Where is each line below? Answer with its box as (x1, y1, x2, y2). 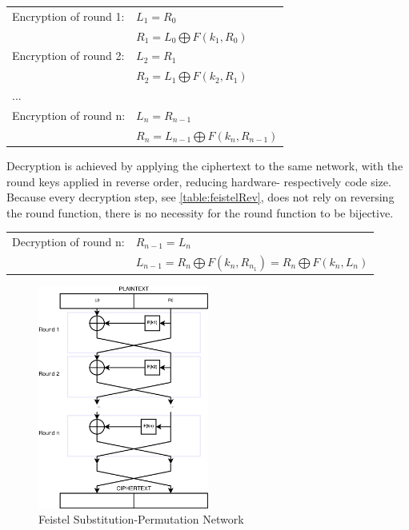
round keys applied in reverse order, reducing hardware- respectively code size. (6, 173, 391, 189)
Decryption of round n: (12, 233, 125, 250)
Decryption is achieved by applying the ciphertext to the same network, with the (6, 157, 403, 173)
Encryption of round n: (12, 106, 126, 123)
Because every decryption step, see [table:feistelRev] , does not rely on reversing (6, 189, 395, 205)
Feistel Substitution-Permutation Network (38, 511, 244, 528)
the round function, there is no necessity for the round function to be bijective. (6, 204, 394, 221)
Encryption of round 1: (12, 7, 125, 24)
